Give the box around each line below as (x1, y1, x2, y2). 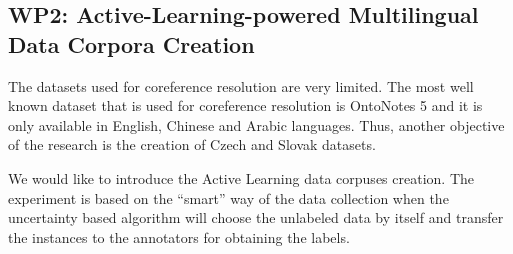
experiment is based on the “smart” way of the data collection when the (8, 187, 449, 208)
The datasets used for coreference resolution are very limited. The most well (8, 75, 474, 96)
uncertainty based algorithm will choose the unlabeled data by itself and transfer (8, 207, 504, 228)
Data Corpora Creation (8, 28, 255, 59)
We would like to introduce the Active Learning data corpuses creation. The (8, 167, 474, 188)
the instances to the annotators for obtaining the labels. (8, 226, 350, 247)
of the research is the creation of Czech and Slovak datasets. (8, 134, 376, 155)
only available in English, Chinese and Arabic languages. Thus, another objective (8, 114, 505, 135)
